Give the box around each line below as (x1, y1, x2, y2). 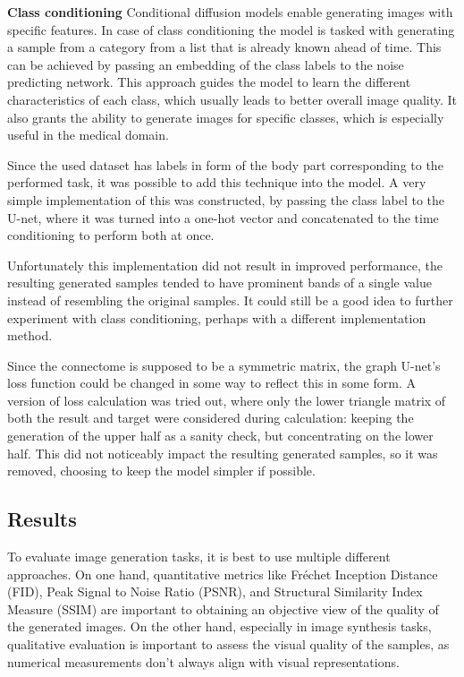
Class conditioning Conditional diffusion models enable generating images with (7, 3, 453, 21)
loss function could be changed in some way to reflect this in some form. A (7, 373, 416, 392)
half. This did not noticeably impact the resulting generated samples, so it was (7, 443, 438, 462)
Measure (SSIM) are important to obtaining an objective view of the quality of (7, 599, 439, 618)
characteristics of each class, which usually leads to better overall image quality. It (7, 90, 458, 108)
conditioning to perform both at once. (7, 226, 215, 244)
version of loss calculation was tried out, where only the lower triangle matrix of (7, 390, 446, 409)
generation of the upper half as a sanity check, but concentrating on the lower (7, 426, 434, 445)
